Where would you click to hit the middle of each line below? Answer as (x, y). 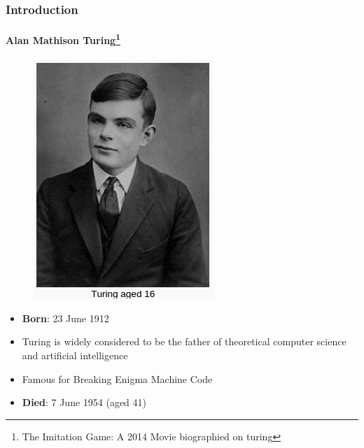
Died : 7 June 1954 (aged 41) (84, 402)
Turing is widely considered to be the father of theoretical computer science (184, 341)
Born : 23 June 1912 (65, 318)
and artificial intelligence (75, 355)
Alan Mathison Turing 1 (63, 39)
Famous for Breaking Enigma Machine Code (117, 378)
